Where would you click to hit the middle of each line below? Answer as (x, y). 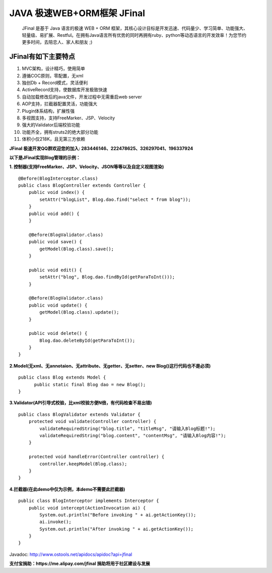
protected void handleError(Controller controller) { (96, 457)
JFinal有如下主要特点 (42, 57)
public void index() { (57, 192)
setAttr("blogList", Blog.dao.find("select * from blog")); (115, 199)
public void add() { (54, 213)
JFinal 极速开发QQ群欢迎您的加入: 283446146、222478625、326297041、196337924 (101, 148)
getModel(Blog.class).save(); (77, 249)
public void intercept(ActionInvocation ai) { (87, 508)
